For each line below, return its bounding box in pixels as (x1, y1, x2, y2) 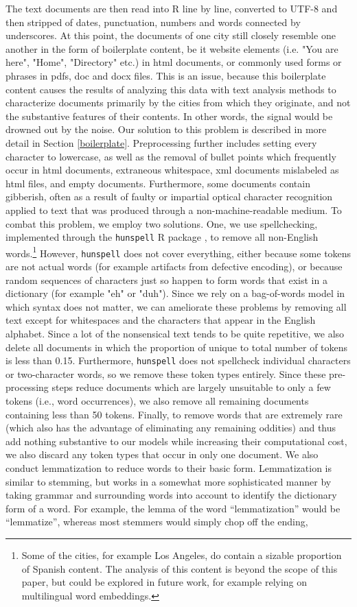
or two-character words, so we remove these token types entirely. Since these (5, 366, 326, 381)
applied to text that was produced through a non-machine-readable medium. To (5, 202, 342, 217)
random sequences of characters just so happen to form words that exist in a (5, 272, 327, 287)
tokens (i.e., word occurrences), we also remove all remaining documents (5, 394, 309, 408)
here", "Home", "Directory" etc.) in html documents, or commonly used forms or (5, 55, 342, 69)
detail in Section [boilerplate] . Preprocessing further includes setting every (5, 135, 317, 150)
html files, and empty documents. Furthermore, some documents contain (5, 176, 310, 190)
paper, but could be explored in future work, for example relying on (21, 575, 308, 589)
